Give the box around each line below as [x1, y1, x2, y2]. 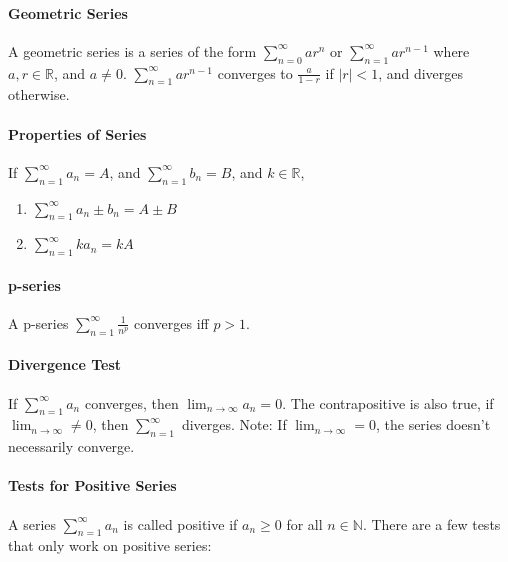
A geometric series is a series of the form [8, 40, 257, 61]
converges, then [84, 392, 179, 413]
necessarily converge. [8, 436, 135, 457]
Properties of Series [8, 123, 147, 144]
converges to [217, 62, 293, 83]
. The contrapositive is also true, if [282, 392, 494, 413]
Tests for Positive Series [8, 475, 177, 496]
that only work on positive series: [8, 535, 212, 556]
